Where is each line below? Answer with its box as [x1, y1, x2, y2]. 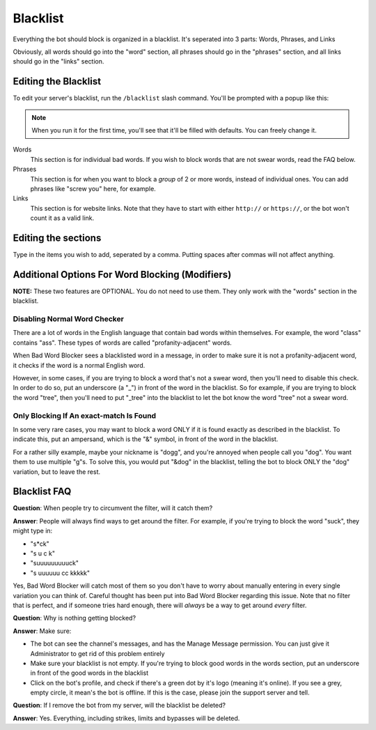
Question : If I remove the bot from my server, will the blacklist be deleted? [13, 701, 226, 710]
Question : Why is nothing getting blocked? [13, 614, 136, 623]
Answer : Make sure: [13, 627, 72, 635]
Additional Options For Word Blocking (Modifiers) [13, 269, 232, 281]
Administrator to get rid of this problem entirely [30, 649, 165, 657]
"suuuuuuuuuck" [30, 559, 79, 567]
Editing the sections [13, 232, 102, 244]
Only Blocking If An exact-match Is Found [13, 410, 157, 420]
